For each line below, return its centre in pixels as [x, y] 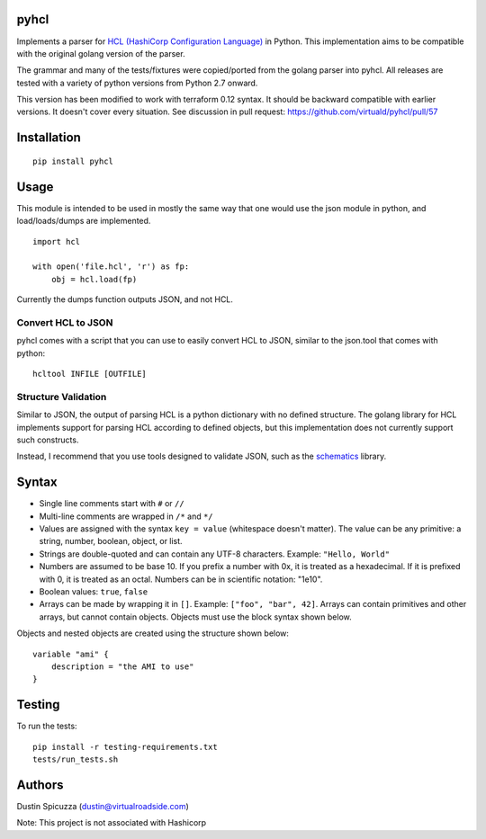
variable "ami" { [71, 654]
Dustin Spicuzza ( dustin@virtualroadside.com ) [103, 806]
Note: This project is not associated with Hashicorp [112, 823]
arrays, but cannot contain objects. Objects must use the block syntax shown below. [195, 617]
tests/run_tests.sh [76, 759]
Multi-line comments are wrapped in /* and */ [126, 516]
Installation [49, 138]
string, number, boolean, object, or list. [111, 541]
